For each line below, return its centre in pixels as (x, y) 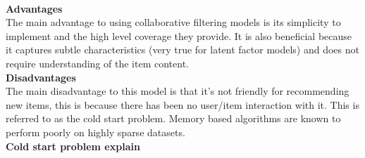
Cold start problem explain (73, 146)
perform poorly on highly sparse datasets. (95, 132)
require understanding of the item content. (97, 63)
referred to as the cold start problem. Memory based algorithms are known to (173, 118)
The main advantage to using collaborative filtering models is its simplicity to (173, 22)
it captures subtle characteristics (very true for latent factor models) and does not (182, 50)
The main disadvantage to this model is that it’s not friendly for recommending (178, 91)
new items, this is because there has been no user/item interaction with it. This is (182, 104)
